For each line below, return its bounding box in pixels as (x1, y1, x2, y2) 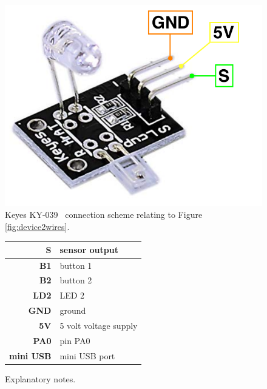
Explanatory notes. (5, 372, 76, 385)
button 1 (59, 259, 92, 271)
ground (59, 304, 86, 317)
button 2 (59, 274, 92, 286)
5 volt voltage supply (59, 319, 138, 331)
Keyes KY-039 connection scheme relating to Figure (5, 208, 203, 221)
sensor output (59, 243, 118, 255)
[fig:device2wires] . (5, 220, 70, 232)
